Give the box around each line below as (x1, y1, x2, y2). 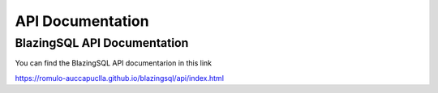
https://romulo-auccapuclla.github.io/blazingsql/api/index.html (15, 73, 225, 82)
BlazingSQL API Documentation (15, 36, 189, 50)
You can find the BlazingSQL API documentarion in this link (15, 58, 213, 68)
